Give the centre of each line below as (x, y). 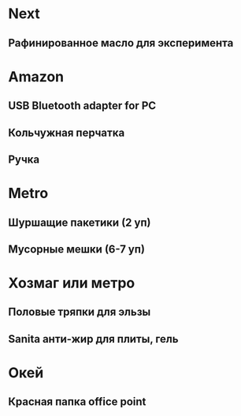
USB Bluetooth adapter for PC (82, 106)
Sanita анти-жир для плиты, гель (93, 339)
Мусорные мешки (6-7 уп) (77, 249)
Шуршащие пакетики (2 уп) (80, 222)
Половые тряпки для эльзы (80, 312)
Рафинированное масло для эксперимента (121, 43)
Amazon (36, 77)
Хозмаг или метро (72, 283)
